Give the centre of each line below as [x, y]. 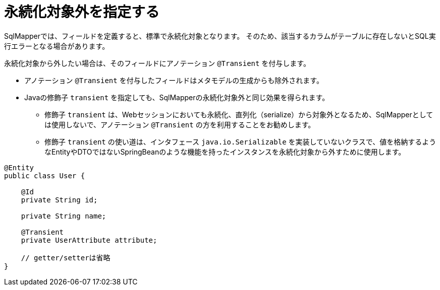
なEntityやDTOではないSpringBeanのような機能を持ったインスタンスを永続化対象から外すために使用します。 [225, 152]
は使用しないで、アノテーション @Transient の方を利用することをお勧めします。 [180, 124]
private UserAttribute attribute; [89, 240]
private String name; [64, 216]
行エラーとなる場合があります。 [57, 46]
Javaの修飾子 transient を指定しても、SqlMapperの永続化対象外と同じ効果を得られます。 [177, 97]
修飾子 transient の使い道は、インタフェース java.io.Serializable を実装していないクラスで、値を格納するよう [240, 141]
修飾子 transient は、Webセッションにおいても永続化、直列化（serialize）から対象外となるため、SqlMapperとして [239, 114]
